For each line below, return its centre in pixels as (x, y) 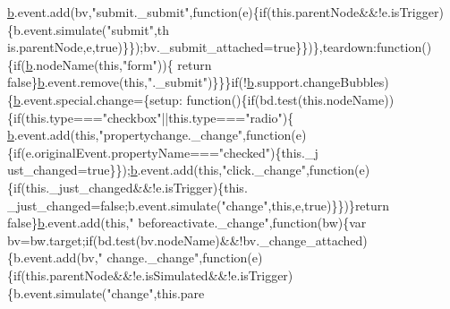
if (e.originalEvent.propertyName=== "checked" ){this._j (166, 152)
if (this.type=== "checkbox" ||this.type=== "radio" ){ (154, 117)
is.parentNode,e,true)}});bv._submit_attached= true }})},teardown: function (215, 47)
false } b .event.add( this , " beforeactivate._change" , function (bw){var (187, 223)
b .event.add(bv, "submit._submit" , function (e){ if (137, 12)
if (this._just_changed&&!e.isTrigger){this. (131, 187)
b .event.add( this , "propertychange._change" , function (149, 135)
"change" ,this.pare (156, 292)
